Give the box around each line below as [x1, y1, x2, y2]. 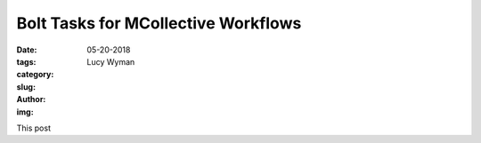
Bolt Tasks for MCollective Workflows [16, 13, 302, 33]
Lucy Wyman [86, 56, 135, 67]
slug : [16, 81, 36, 92]
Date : [16, 44, 37, 55]
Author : [16, 94, 46, 105]
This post [16, 123, 51, 133]
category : [16, 69, 54, 80]
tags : [16, 56, 37, 67]
